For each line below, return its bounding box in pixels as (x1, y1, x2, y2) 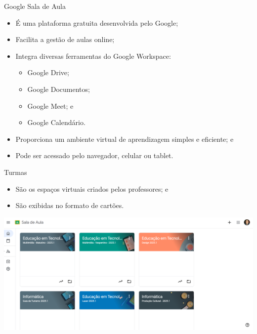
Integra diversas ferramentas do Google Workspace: (15, 50, 171, 61)
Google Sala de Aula (4, 1, 66, 11)
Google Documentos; (27, 83, 90, 94)
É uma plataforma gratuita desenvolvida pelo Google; (15, 17, 178, 28)
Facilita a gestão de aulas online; (15, 34, 115, 44)
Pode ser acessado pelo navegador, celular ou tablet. (15, 150, 173, 161)
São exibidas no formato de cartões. (15, 200, 124, 210)
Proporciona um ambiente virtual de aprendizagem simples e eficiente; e (15, 133, 234, 144)
